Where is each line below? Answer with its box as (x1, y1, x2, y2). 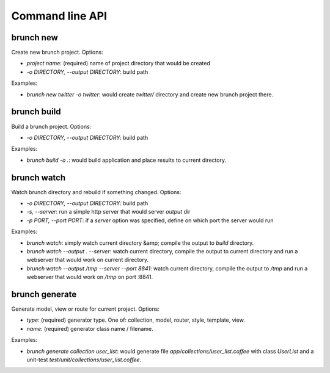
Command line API (11, 9, 107, 23)
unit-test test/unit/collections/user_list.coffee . (26, 356, 142, 363)
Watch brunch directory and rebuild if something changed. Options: (11, 188, 182, 195)
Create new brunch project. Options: (11, 49, 103, 56)
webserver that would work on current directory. (26, 256, 149, 264)
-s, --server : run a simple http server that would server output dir (26, 208, 191, 215)
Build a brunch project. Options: (11, 123, 92, 130)
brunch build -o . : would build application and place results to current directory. (26, 156, 226, 164)
